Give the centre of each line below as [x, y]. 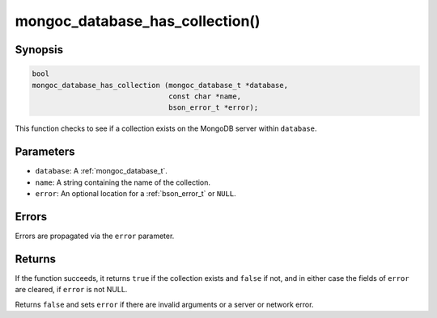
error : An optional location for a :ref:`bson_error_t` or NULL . [136, 193]
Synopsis [39, 50]
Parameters [45, 152]
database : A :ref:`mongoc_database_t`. [101, 171]
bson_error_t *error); [214, 108]
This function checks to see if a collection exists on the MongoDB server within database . [166, 128]
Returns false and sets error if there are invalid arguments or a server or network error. [164, 304]
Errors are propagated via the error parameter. [95, 236]
